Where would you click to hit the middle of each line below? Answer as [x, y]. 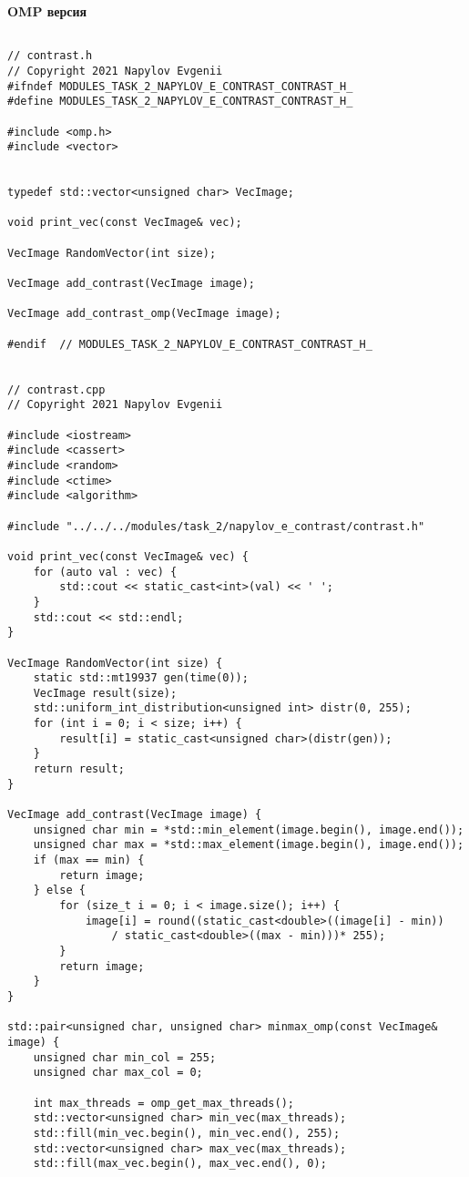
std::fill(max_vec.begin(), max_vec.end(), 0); [180, 1164]
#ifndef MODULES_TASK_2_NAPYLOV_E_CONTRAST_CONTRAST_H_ [180, 86]
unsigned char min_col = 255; [125, 1057]
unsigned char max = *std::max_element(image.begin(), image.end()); [249, 845]
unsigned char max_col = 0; [118, 1073]
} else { [59, 890]
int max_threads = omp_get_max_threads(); [163, 1103]
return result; [79, 769]
